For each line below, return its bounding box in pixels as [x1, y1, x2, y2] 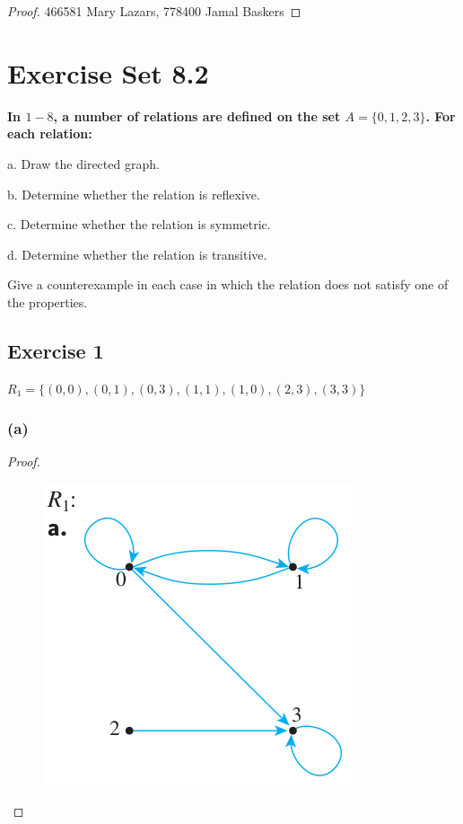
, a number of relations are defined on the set [53, 106, 341, 125]
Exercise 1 [7, 336, 104, 364]
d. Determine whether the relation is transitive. [7, 244, 267, 263]
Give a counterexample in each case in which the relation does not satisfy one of [7, 275, 449, 294]
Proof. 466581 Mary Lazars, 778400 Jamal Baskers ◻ [7, 2, 301, 20]
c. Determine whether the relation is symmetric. [7, 215, 271, 234]
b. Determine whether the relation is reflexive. [7, 184, 260, 203]
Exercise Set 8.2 [7, 54, 209, 91]
